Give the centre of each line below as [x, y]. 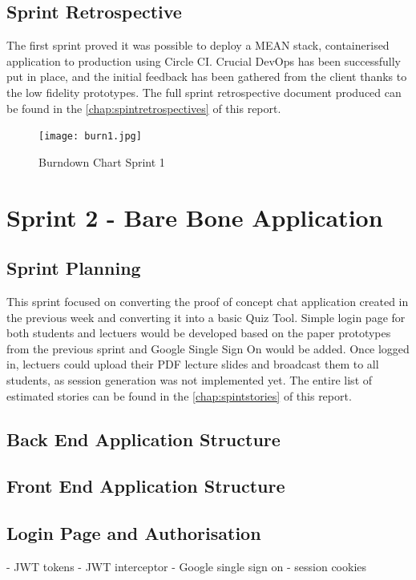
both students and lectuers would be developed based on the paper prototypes [199, 333]
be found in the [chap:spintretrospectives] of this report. [144, 108]
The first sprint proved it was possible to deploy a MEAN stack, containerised [198, 45]
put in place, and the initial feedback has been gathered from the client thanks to [207, 77]
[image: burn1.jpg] [90, 137]
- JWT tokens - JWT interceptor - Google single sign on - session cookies [187, 566]
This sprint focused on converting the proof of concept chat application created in [208, 301]
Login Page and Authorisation [134, 533]
